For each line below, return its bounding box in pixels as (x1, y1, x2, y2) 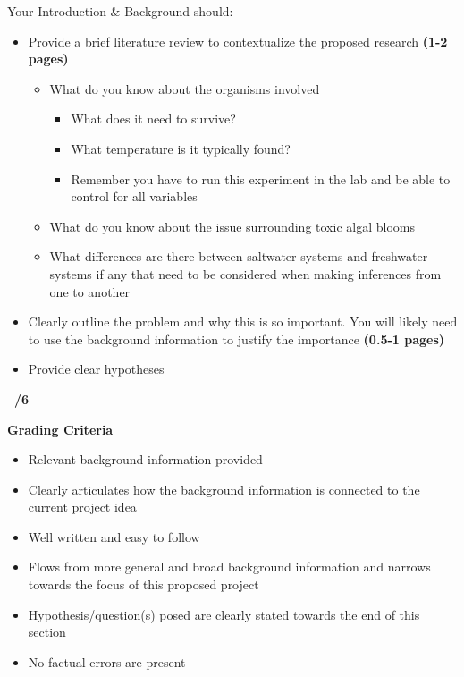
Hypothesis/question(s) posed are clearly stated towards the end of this (28, 605, 420, 623)
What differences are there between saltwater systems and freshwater (49, 247, 428, 266)
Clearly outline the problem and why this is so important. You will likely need (28, 312, 458, 331)
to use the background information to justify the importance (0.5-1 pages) (28, 329, 445, 348)
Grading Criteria (7, 419, 114, 438)
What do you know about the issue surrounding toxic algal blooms (49, 216, 415, 235)
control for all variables (71, 187, 198, 206)
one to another (49, 282, 131, 300)
